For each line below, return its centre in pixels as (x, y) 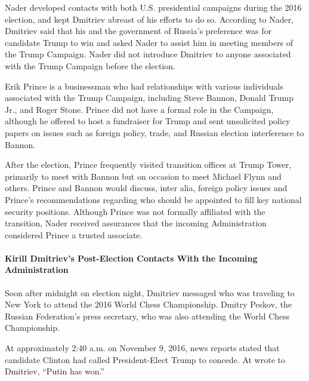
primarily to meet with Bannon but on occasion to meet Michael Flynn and (143, 176)
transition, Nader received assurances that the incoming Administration (136, 223)
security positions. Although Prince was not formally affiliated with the (135, 211)
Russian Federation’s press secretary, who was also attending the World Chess (147, 316)
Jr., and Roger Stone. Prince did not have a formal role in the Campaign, (139, 109)
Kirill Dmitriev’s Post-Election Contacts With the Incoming (131, 258)
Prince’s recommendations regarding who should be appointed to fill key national (153, 199)
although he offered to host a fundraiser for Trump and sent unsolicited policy (148, 121)
